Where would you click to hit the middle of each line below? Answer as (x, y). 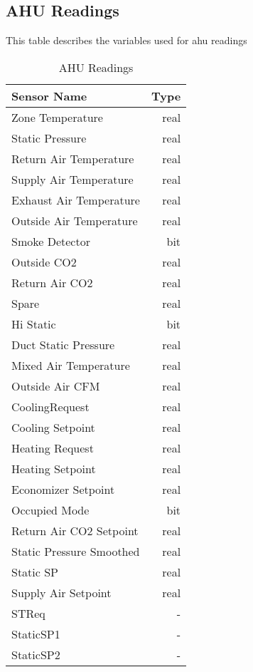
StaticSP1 (36, 634)
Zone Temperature (57, 117)
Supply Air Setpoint (61, 592)
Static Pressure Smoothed (76, 551)
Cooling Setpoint (53, 427)
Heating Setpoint (54, 468)
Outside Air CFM (56, 386)
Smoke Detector (51, 241)
